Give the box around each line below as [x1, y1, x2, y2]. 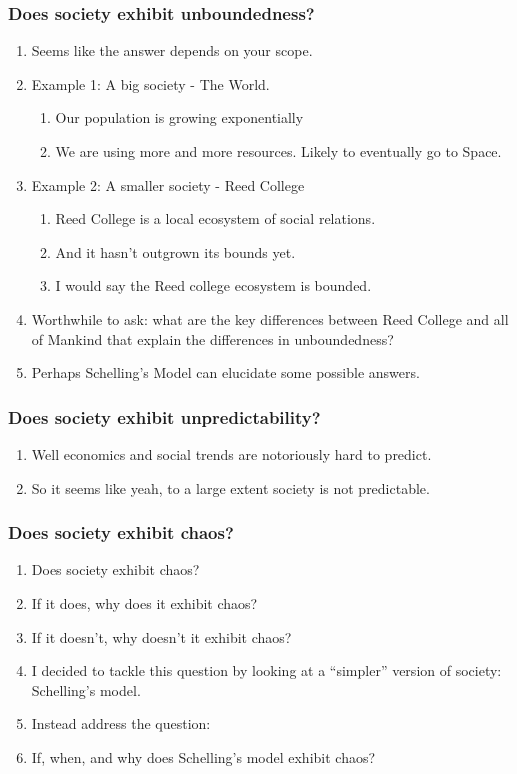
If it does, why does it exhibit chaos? [31, 592, 258, 613]
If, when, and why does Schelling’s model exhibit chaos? [31, 746, 376, 767]
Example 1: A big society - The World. [31, 73, 270, 94]
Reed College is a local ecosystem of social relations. [55, 208, 376, 229]
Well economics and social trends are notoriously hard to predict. [31, 443, 432, 464]
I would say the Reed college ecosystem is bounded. [55, 275, 372, 296]
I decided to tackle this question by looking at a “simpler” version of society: [31, 660, 502, 681]
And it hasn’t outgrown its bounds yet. [55, 241, 296, 262]
